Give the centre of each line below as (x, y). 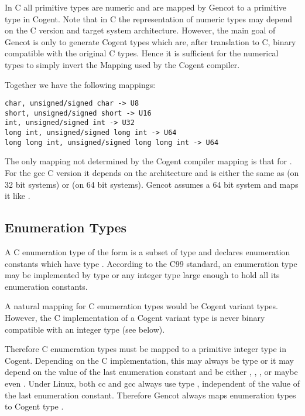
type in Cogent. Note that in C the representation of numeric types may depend (149, 18)
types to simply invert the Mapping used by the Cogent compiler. (122, 64)
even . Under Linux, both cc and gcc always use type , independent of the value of (152, 383)
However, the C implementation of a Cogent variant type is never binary (135, 317)
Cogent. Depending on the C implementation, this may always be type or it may (149, 360)
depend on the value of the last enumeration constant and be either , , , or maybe (151, 372)
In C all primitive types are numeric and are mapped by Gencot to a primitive (146, 7)
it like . (18, 196)
